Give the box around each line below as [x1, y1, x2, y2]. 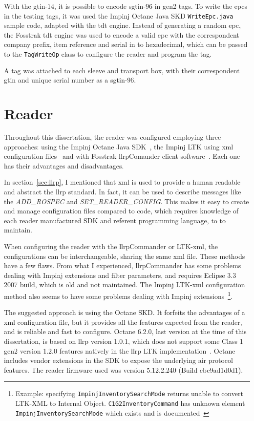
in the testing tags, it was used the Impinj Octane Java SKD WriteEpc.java [4, 10, 233, 21]
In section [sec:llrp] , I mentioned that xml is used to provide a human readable [4, 177, 240, 187]
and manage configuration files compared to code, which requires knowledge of [4, 206, 239, 216]
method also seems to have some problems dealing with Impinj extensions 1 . [4, 289, 233, 301]
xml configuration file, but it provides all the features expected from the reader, [4, 316, 242, 327]
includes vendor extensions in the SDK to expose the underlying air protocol [4, 355, 233, 365]
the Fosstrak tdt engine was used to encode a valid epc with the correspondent [4, 29, 239, 40]
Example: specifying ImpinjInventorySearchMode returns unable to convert [15, 388, 243, 399]
